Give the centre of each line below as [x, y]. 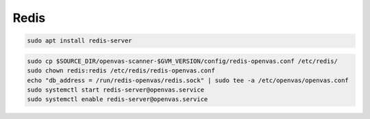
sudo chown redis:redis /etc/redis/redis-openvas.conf [121, 71]
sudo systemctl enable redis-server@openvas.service [118, 100]
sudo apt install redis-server [80, 41]
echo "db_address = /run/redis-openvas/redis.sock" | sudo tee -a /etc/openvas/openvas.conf [188, 80]
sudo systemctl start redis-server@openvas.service [116, 90]
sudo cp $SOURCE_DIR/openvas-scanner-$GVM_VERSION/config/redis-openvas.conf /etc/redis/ [183, 61]
